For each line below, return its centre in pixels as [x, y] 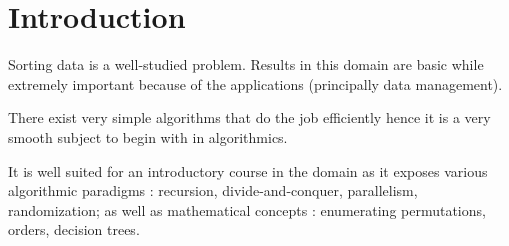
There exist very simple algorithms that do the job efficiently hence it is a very [249, 117]
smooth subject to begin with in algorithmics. [148, 136]
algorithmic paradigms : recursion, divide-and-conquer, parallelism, [213, 190]
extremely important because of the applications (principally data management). [255, 83]
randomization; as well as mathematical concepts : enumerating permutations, [247, 209]
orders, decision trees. [74, 229]
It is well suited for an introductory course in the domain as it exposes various [248, 170]
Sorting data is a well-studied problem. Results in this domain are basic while [246, 64]
